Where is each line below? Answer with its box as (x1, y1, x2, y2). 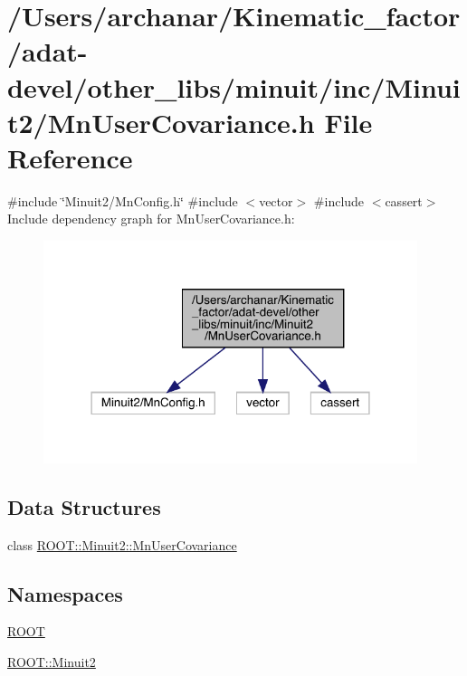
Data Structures (7, 492, 161, 520)
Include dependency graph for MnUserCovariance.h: (7, 209, 295, 228)
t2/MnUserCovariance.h (7, 103, 315, 140)
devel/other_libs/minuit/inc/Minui (7, 68, 461, 105)
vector (259, 191, 293, 210)
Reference (7, 138, 133, 176)
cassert (385, 191, 423, 210)
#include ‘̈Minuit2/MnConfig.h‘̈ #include (7, 191, 238, 210)
